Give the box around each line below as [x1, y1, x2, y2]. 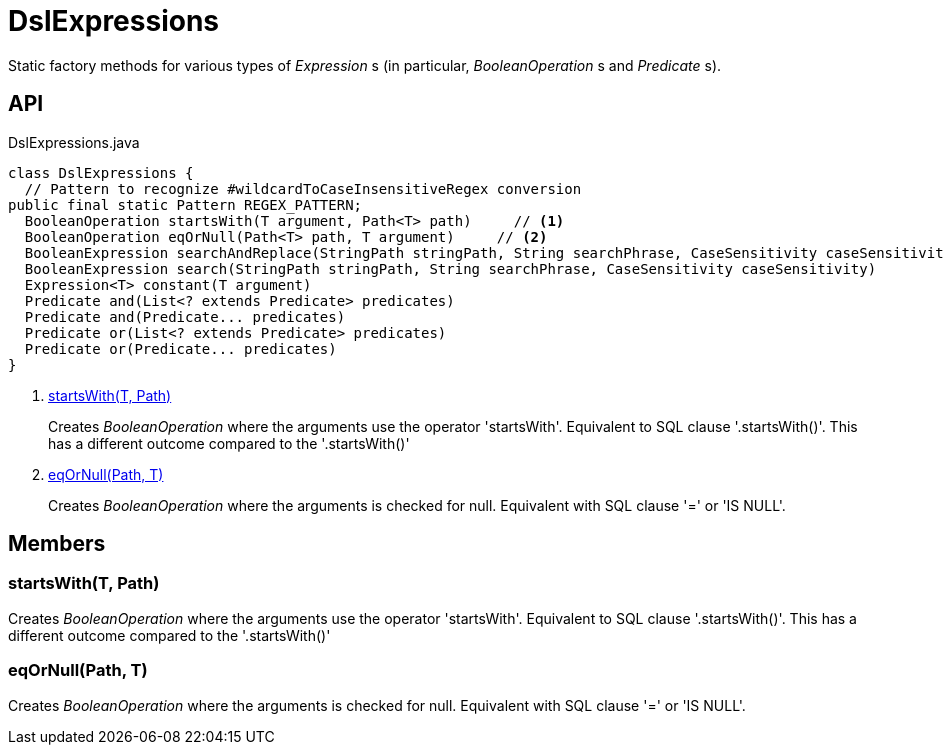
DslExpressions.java [8, 133, 140, 151]
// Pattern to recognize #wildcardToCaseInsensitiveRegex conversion [24, 180, 582, 197]
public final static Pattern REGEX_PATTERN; [8, 196, 363, 213]
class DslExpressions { [8, 164, 194, 181]
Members [8, 531, 106, 557]
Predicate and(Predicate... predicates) [24, 308, 346, 325]
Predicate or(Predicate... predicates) [24, 340, 337, 357]
